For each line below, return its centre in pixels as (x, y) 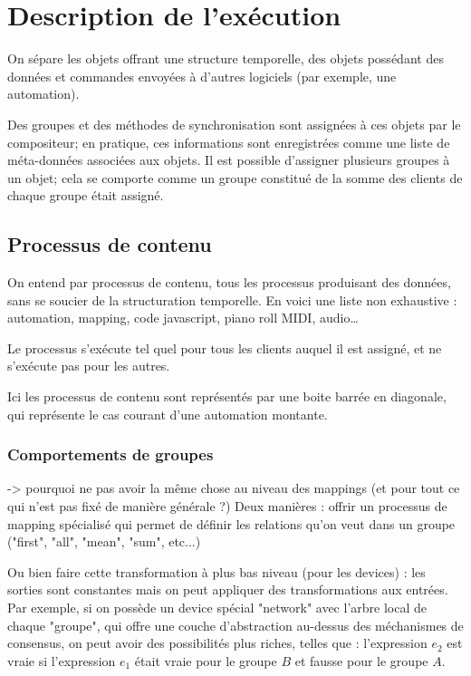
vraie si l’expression (62, 660)
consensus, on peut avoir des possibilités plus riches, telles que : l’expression (217, 643)
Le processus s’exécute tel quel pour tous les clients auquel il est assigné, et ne (225, 348)
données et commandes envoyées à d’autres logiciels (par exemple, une (202, 76)
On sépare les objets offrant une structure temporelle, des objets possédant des (226, 58)
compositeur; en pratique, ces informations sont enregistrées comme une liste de (229, 142)
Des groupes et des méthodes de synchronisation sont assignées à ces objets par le (234, 124)
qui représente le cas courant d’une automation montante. (168, 414)
